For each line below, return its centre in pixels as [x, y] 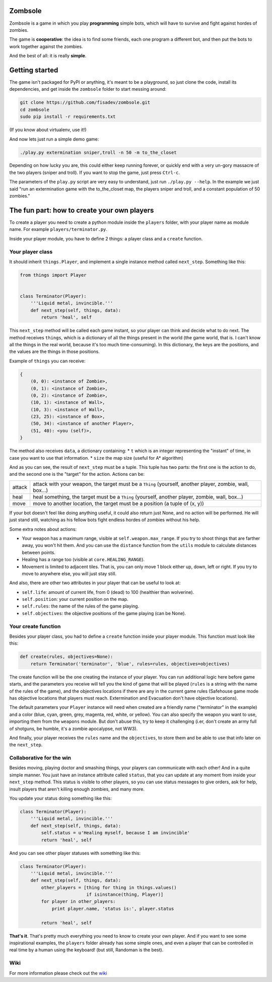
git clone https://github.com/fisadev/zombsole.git [85, 103]
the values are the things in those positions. [55, 352]
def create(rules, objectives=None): [66, 657]
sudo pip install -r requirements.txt [68, 117]
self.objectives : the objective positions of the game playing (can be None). [104, 613]
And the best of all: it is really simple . [48, 56]
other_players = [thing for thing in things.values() [109, 887]
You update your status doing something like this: [60, 798]
